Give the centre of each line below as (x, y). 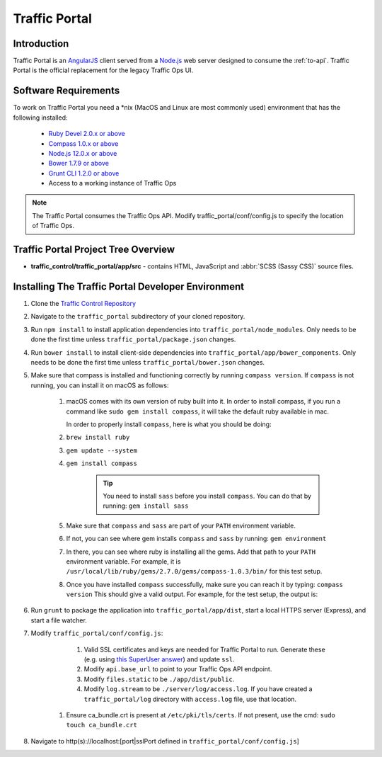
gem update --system (102, 450)
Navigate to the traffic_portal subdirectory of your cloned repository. (138, 317)
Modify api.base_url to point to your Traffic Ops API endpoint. (178, 669)
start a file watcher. (59, 620)
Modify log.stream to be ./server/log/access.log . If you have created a (198, 689)
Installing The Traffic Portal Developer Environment (128, 286)
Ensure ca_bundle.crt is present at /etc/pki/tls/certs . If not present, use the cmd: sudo (201, 715)
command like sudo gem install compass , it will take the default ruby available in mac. (197, 411)
